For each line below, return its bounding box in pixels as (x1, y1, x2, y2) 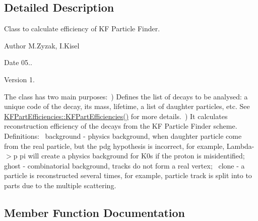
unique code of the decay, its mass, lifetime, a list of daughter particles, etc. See (4, 101, 250, 112)
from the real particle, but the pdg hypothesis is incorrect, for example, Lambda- (4, 140, 254, 151)
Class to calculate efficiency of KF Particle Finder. (4, 23, 160, 34)
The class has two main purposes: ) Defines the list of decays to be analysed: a (4, 91, 248, 101)
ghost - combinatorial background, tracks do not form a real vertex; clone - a (4, 160, 245, 171)
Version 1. (4, 74, 35, 84)
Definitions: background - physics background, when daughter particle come (4, 130, 242, 141)
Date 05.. (4, 57, 32, 68)
